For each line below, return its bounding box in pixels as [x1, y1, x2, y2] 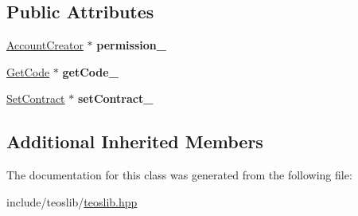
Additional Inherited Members [6, 129, 263, 154]
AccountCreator [6, 37, 84, 53]
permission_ [96, 37, 166, 53]
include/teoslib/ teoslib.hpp [6, 193, 138, 210]
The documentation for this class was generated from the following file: [6, 167, 352, 183]
